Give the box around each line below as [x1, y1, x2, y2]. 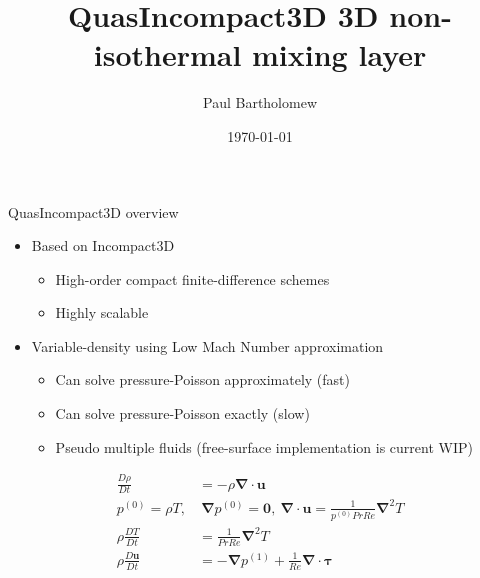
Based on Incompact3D [31, 235, 175, 256]
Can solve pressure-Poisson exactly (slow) [55, 403, 310, 424]
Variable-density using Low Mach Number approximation [31, 335, 384, 356]
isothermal [93, 34, 242, 75]
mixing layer [252, 34, 427, 75]
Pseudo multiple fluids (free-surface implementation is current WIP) [55, 436, 473, 457]
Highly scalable [55, 302, 149, 323]
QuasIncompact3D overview [8, 201, 179, 222]
